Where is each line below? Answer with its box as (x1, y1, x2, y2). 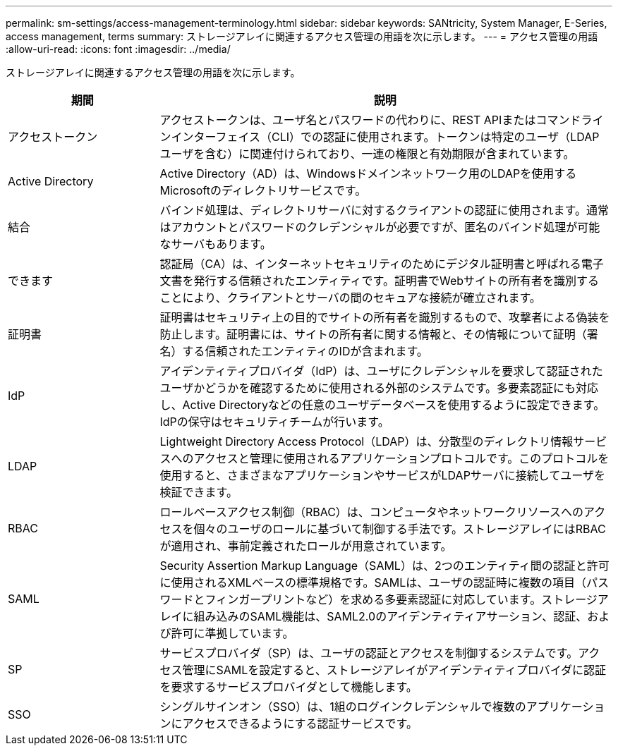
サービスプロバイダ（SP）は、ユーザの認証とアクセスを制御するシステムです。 (159, 646, 578, 660)
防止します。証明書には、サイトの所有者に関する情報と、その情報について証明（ (159, 327, 587, 341)
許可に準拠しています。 (171, 626, 294, 640)
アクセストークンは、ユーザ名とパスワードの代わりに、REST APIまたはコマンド (159, 113, 581, 127)
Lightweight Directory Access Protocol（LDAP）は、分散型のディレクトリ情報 (159, 434, 574, 448)
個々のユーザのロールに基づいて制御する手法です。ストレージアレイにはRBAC (193, 522, 606, 536)
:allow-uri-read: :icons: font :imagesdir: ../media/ (6, 43, 231, 55)
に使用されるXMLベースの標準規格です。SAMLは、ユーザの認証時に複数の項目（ (159, 575, 586, 590)
